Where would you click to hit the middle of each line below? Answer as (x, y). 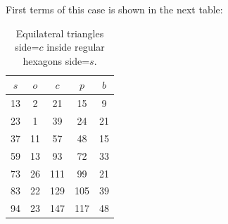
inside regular (76, 47)
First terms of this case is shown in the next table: (114, 9)
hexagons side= (56, 60)
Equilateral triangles (60, 33)
